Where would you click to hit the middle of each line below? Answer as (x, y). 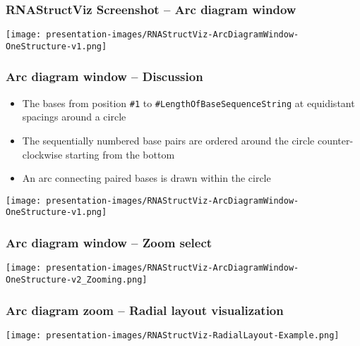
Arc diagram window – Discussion (104, 76)
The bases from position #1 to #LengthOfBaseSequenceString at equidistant (188, 103)
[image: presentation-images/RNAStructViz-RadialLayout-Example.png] (173, 335)
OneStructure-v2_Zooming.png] (77, 279)
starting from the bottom (120, 154)
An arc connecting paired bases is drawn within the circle (146, 178)
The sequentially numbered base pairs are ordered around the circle (168, 140)
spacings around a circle (74, 117)
